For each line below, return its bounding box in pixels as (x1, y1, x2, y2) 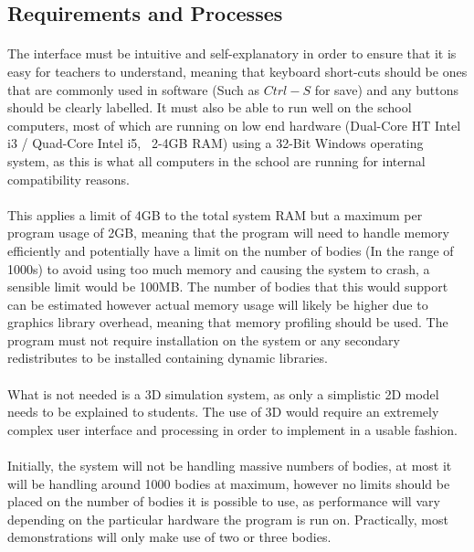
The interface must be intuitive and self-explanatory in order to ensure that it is (7, 44, 457, 63)
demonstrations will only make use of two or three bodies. (7, 527, 332, 547)
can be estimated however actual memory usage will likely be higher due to (7, 294, 428, 313)
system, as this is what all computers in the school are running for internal (7, 151, 426, 170)
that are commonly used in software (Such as (7, 80, 260, 99)
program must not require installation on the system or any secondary (7, 330, 400, 349)
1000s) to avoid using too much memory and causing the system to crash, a (7, 259, 430, 278)
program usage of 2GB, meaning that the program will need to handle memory (7, 223, 449, 242)
